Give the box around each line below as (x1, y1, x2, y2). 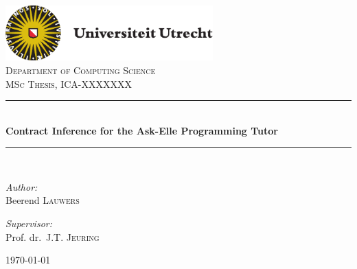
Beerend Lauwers (5, 193, 80, 207)
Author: (5, 179, 38, 194)
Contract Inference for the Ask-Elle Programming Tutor (5, 123, 279, 137)
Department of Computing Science (5, 62, 156, 77)
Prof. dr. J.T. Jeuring (5, 229, 100, 244)
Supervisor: (5, 216, 52, 231)
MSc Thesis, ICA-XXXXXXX (5, 76, 133, 91)
